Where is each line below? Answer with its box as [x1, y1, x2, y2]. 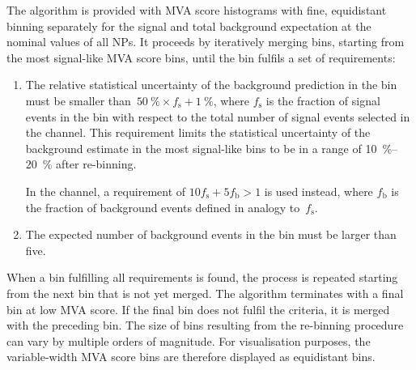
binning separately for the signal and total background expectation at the [6, 17, 371, 34]
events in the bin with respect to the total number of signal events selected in [25, 108, 410, 125]
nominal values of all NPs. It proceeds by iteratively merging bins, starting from [6, 33, 405, 50]
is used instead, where [264, 182, 373, 199]
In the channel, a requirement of [25, 182, 186, 199]
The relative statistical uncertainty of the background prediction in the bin [25, 76, 397, 93]
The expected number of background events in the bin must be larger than [25, 226, 397, 243]
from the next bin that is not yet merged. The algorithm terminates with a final [6, 284, 404, 301]
